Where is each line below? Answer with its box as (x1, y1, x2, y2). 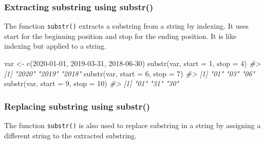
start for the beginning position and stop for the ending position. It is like (4, 30, 237, 41)
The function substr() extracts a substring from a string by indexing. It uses (4, 20, 249, 31)
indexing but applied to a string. (4, 40, 106, 51)
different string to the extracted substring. (4, 130, 137, 140)
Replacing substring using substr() (4, 99, 150, 112)
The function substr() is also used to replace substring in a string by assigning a (4, 120, 261, 131)
